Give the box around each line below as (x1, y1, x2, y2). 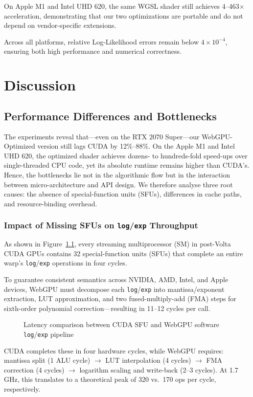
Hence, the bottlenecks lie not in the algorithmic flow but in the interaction (4, 169, 230, 179)
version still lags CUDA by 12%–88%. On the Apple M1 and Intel (37, 141, 235, 151)
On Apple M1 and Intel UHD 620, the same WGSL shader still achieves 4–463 (4, 1, 239, 11)
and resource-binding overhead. (4, 198, 97, 208)
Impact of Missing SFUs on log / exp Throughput (4, 219, 198, 231)
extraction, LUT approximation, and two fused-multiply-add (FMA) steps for (4, 293, 236, 304)
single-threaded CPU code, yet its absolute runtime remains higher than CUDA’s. (4, 160, 250, 170)
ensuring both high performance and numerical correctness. (4, 46, 182, 56)
